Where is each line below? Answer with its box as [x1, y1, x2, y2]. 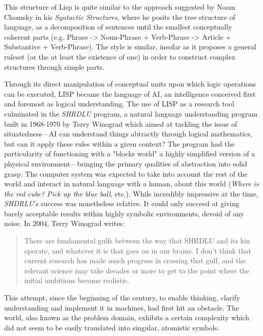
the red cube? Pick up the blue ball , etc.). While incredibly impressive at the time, [4, 188, 258, 199]
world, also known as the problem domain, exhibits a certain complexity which [4, 312, 249, 323]
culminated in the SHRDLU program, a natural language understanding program [4, 108, 258, 119]
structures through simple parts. [4, 61, 105, 72]
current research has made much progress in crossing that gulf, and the [24, 255, 246, 266]
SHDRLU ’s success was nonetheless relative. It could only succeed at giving [4, 198, 240, 209]
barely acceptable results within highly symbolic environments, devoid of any [4, 208, 244, 218]
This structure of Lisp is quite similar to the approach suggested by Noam [4, 2, 236, 12]
